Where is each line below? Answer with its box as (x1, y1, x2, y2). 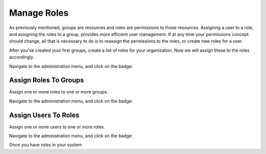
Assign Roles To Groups (9, 76, 84, 85)
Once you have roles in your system (9, 142, 82, 148)
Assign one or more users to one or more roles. (9, 123, 105, 130)
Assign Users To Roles (9, 111, 80, 119)
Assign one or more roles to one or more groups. (9, 89, 108, 95)
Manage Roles (9, 7, 69, 18)
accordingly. (9, 54, 34, 60)
